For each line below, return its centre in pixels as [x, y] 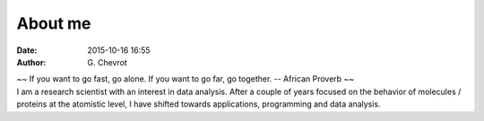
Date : [27, 50]
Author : [31, 62]
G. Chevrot [107, 62]
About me [54, 23]
